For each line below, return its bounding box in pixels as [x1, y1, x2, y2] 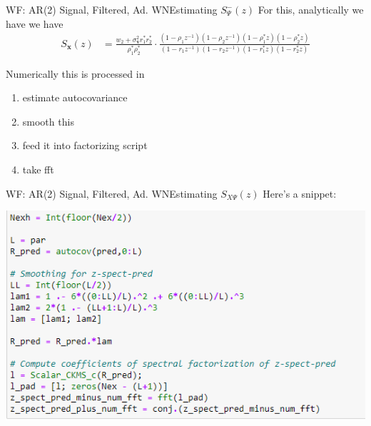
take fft [22, 162, 54, 176]
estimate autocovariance [22, 90, 128, 105]
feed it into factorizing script [22, 138, 148, 153]
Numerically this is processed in [6, 66, 145, 81]
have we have [6, 16, 63, 31]
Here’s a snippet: [263, 186, 337, 201]
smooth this [22, 113, 74, 128]
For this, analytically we [258, 2, 364, 16]
